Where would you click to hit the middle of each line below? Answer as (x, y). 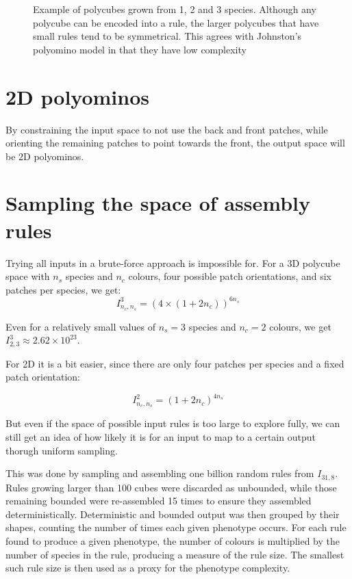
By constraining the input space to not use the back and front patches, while (167, 129)
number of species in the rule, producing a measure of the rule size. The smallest (175, 554)
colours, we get (300, 326)
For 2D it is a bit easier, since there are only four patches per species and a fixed (175, 363)
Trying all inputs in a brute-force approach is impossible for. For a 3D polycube (173, 262)
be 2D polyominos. (45, 156)
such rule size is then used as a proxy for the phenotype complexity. (148, 568)
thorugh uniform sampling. (62, 450)
